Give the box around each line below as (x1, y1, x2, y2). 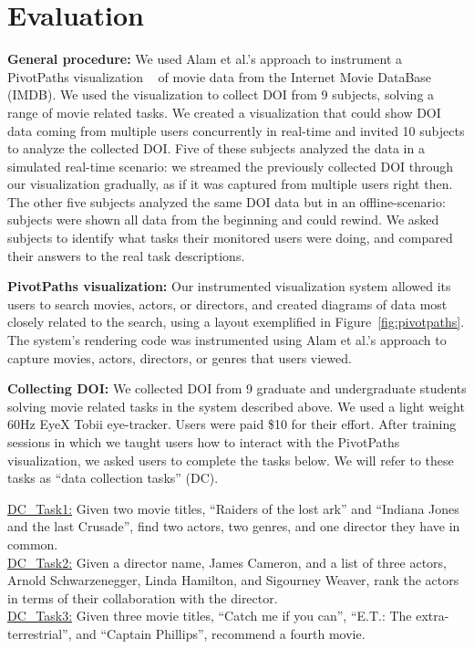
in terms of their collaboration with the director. (7, 588, 278, 607)
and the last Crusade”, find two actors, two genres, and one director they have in (7, 517, 460, 536)
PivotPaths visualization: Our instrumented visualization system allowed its (7, 277, 451, 296)
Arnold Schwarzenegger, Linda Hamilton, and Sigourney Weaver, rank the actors (7, 570, 459, 590)
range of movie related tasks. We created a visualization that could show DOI (7, 102, 441, 121)
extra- (416, 606, 449, 625)
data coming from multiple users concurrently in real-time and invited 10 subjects (7, 120, 465, 140)
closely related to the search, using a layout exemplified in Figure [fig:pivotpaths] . (7, 312, 465, 331)
